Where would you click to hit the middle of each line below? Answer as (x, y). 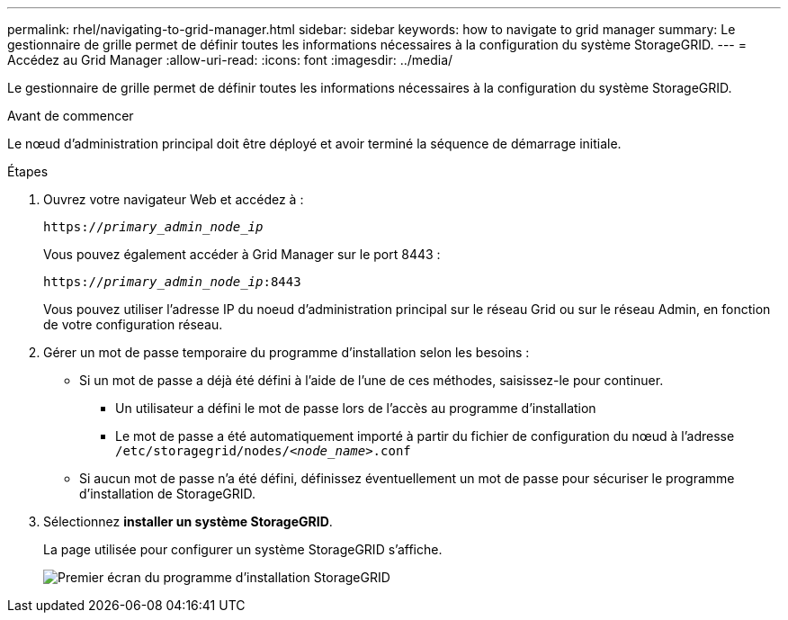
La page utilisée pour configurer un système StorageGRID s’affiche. (243, 549)
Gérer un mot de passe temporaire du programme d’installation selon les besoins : (287, 352)
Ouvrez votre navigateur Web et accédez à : (174, 199)
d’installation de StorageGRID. (168, 494)
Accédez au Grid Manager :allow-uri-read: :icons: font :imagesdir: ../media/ (230, 60)
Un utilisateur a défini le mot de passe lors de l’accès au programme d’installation (356, 408)
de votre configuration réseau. (133, 324)
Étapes (28, 171)
